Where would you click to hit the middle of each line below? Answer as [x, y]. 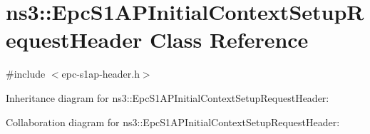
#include [26, 74]
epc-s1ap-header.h [101, 74]
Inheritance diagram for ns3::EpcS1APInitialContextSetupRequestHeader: [168, 97]
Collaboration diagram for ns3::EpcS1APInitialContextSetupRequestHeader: [173, 122]
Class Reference [229, 40]
